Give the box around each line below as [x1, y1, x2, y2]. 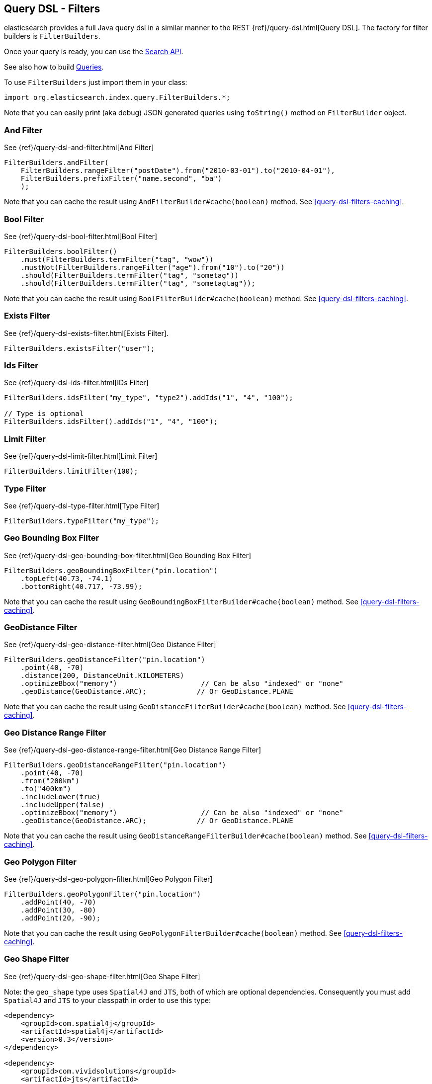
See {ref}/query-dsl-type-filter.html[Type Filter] [4, 501, 160, 510]
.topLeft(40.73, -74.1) [20, 574, 113, 583]
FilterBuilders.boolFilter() [4, 247, 117, 255]
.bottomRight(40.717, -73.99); [20, 582, 143, 590]
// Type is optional [4, 410, 84, 418]
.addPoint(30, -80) [20, 906, 96, 914]
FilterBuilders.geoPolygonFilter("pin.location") [4, 890, 201, 898]
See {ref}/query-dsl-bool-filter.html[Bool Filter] [4, 232, 158, 241]
